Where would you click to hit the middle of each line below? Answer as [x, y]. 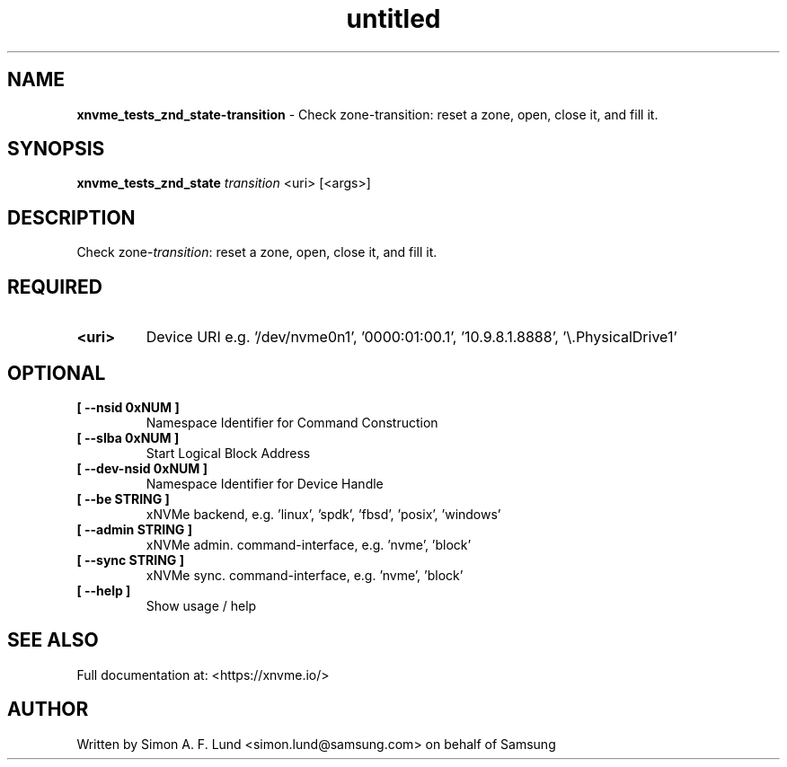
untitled [393, 19]
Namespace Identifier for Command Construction [292, 422]
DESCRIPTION [71, 217]
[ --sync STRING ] [130, 560]
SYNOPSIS [56, 149]
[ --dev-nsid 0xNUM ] [142, 468]
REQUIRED [55, 287]
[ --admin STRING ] [134, 529]
